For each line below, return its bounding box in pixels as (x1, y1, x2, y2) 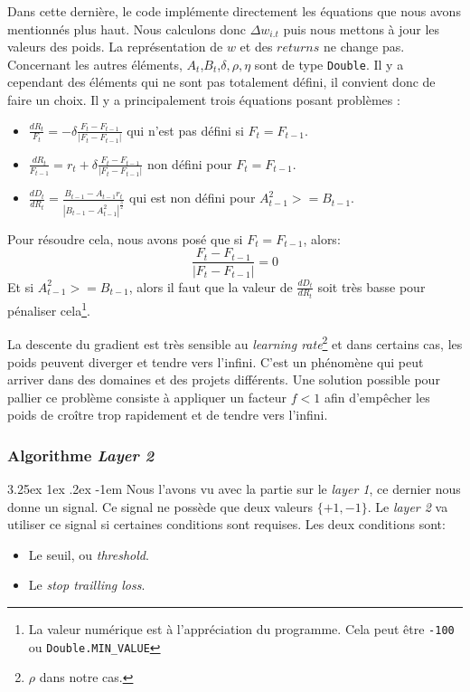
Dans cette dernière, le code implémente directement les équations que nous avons (7, 2, 461, 20)
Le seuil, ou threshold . (28, 545, 149, 564)
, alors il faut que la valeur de (128, 277, 293, 296)
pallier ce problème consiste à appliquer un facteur (7, 387, 287, 406)
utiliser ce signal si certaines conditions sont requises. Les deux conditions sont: (7, 515, 446, 534)
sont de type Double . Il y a (254, 54, 404, 73)
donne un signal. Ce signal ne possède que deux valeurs (7, 497, 313, 516)
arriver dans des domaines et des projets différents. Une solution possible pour (7, 370, 440, 389)
